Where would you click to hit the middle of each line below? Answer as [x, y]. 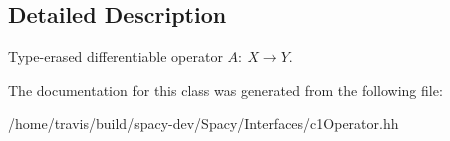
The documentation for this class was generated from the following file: [225, 89]
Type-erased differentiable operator [115, 56]
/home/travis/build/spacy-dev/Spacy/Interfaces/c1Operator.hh [203, 123]
